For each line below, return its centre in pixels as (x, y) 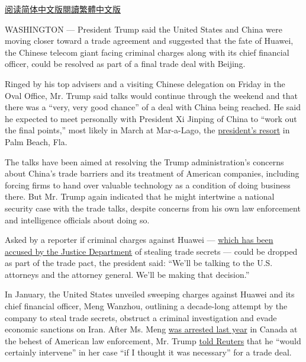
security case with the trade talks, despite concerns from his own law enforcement (153, 208)
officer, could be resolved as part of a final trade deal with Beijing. (125, 64)
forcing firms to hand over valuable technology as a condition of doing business (148, 185)
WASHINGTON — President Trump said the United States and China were (144, 29)
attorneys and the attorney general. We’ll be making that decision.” (127, 274)
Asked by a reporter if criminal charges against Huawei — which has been (139, 240)
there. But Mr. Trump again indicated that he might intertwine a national (140, 196)
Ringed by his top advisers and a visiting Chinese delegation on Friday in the (145, 83)
